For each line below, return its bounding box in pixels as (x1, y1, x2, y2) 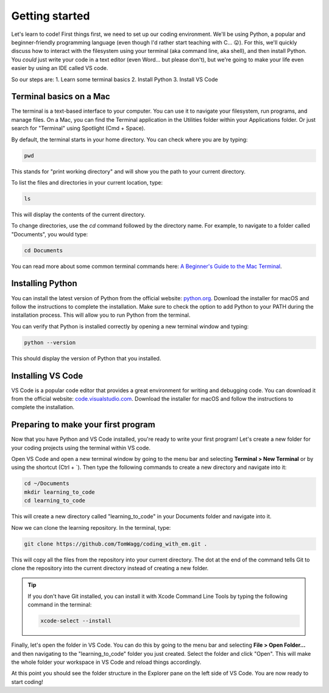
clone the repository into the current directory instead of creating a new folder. (11, 564, 209, 572)
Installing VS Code (11, 370, 83, 381)
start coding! (11, 678, 44, 685)
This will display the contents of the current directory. (11, 211, 146, 218)
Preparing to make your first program (11, 420, 155, 430)
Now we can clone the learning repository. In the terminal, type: (11, 524, 171, 531)
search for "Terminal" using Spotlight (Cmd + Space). (11, 125, 146, 132)
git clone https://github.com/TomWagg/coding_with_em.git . (24, 540, 208, 547)
